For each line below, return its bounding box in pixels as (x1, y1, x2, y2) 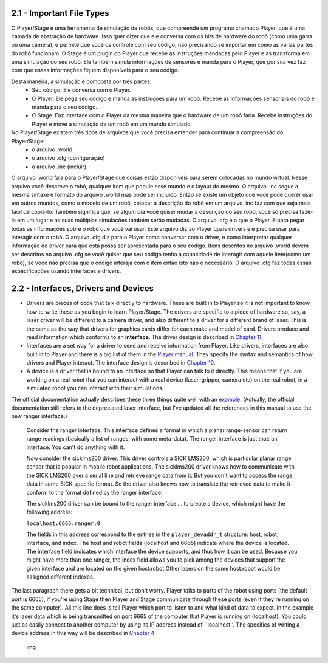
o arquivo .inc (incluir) (32, 163, 87, 170)
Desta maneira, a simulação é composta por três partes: (11, 78, 152, 85)
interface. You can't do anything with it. (26, 444, 125, 451)
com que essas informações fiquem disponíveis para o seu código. (11, 67, 179, 74)
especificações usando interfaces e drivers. (11, 267, 121, 275)
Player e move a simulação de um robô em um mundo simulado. (32, 120, 193, 128)
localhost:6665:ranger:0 (26, 520, 100, 527)
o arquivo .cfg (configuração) (32, 154, 106, 162)
